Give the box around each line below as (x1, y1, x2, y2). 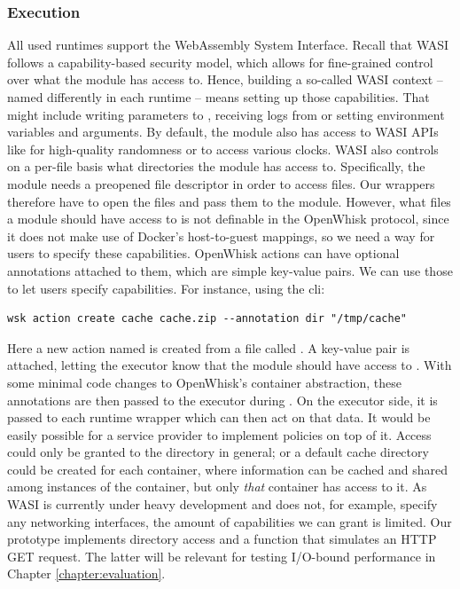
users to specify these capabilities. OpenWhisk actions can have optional (7, 244, 400, 263)
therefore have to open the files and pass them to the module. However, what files (7, 192, 451, 210)
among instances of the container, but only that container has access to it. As (7, 477, 427, 496)
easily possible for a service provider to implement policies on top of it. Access (7, 425, 432, 444)
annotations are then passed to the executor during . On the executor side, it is (7, 390, 438, 409)
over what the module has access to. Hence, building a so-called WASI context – (7, 70, 443, 89)
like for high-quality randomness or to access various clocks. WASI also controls (7, 139, 439, 158)
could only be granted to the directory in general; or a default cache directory (7, 443, 429, 461)
